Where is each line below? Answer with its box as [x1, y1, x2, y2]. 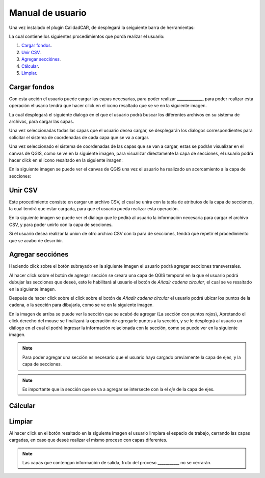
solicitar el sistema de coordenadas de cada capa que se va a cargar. [9, 134, 150, 140]
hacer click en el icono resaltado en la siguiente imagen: [9, 157, 123, 163]
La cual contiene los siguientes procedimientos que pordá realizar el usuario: [9, 33, 164, 39]
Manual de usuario [9, 7, 87, 18]
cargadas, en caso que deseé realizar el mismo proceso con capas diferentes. [9, 437, 168, 443]
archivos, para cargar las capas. [9, 118, 74, 124]
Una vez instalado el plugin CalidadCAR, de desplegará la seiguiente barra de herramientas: [9, 25, 195, 30]
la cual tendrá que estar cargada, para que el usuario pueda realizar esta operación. [9, 206, 179, 211]
